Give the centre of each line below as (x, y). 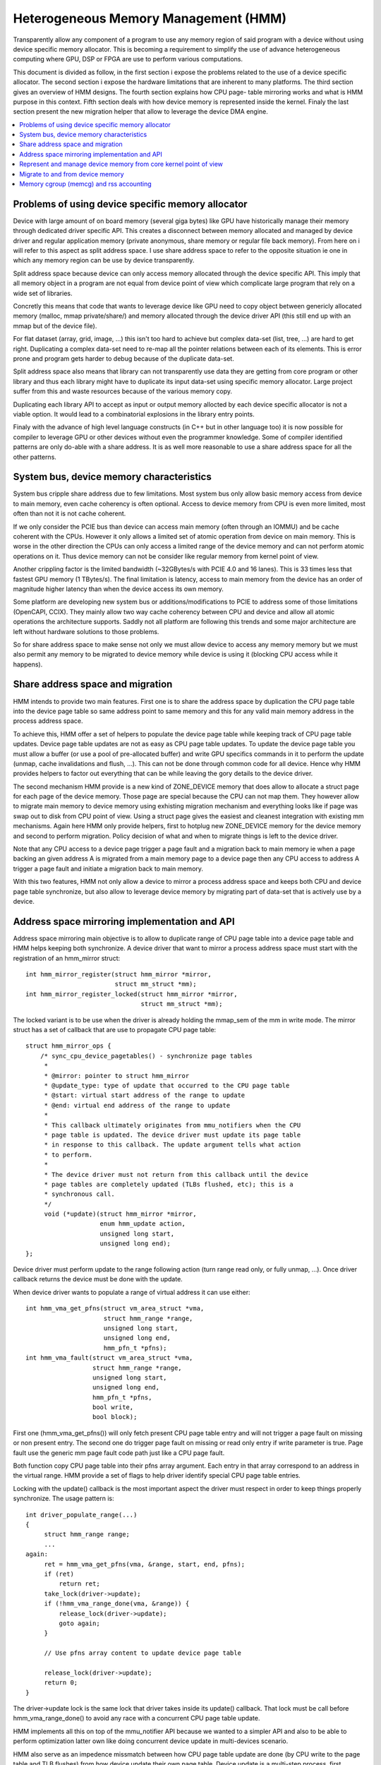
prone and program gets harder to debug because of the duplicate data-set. (123, 359)
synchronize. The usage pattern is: (64, 1498)
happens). (28, 664)
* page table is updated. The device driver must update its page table (173, 1135)
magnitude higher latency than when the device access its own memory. (118, 589)
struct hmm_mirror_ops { (68, 1046)
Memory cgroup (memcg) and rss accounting (85, 184)
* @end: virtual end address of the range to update (137, 1105)
